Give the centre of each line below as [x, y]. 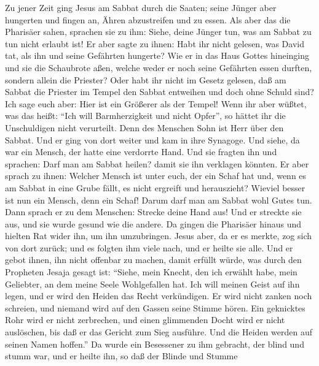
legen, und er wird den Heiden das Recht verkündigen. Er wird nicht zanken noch [159, 296]
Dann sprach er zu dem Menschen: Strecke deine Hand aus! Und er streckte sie [153, 212]
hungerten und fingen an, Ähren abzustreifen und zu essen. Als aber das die [148, 19]
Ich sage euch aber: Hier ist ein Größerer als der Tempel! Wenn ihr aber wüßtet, [156, 103]
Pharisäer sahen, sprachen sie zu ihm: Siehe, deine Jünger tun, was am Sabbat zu [158, 32]
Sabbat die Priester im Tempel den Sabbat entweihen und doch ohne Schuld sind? [159, 92]
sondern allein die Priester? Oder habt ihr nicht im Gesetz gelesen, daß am [146, 79]
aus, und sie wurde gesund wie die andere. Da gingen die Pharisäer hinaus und [153, 223]
